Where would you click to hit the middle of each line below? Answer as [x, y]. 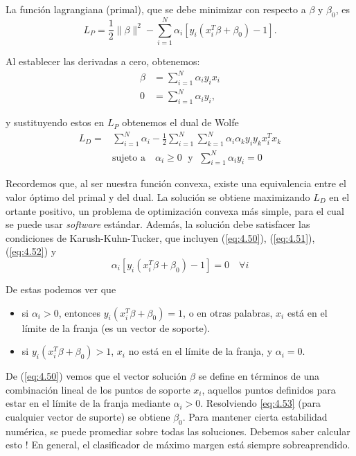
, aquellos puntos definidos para [269, 389]
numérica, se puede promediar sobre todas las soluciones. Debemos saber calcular [178, 431]
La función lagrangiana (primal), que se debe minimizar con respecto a [156, 9]
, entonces [80, 312]
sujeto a [129, 158]
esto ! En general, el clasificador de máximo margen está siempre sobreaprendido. [178, 445]
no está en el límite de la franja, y [201, 351]
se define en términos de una [259, 376]
